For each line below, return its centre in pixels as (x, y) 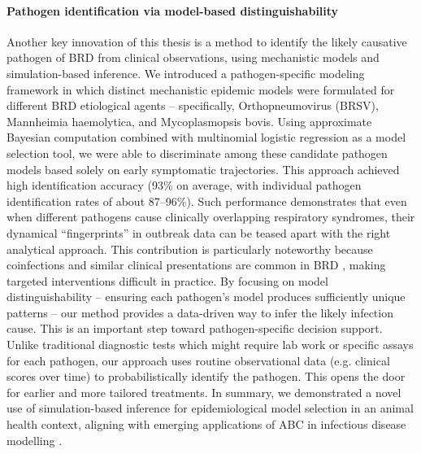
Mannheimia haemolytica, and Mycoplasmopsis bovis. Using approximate (189, 121)
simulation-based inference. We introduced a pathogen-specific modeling (186, 73)
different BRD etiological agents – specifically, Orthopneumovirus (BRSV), (193, 105)
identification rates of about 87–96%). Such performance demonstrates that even (207, 201)
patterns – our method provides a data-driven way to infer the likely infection (200, 312)
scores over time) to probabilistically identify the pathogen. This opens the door (206, 376)
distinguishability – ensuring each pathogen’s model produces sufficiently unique (206, 297)
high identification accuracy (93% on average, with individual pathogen (184, 185)
